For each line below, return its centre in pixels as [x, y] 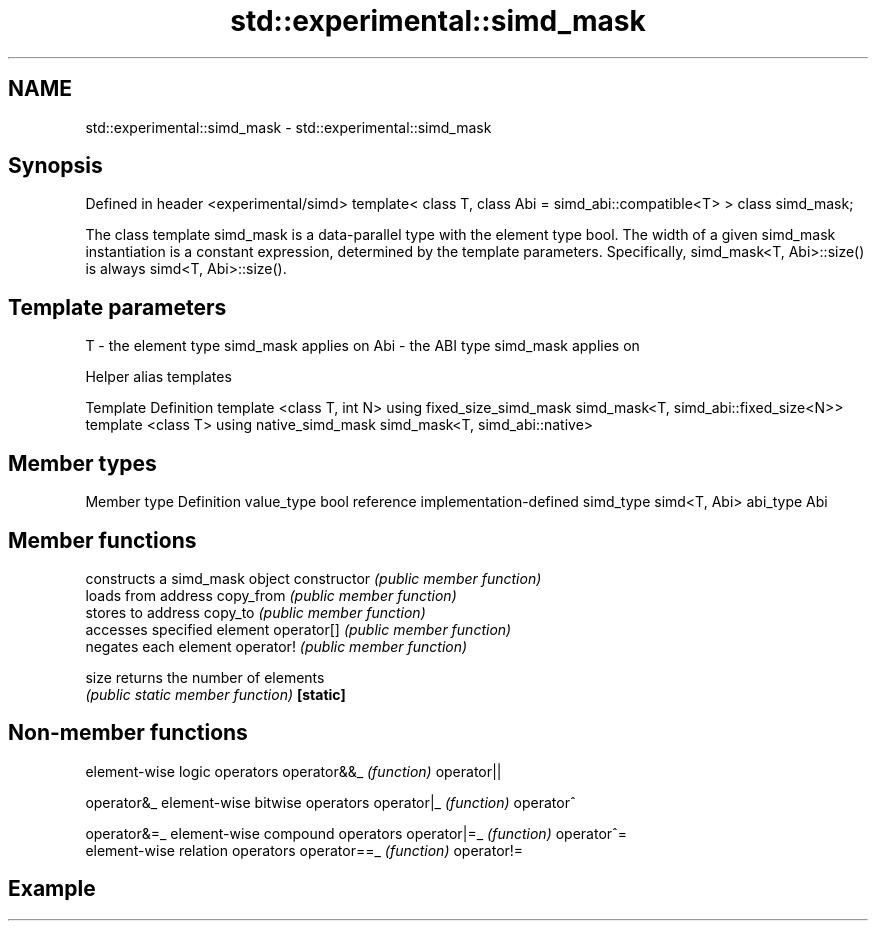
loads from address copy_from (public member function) [271, 595]
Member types [82, 463]
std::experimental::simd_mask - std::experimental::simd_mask [288, 127]
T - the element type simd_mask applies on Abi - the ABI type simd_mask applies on [362, 346]
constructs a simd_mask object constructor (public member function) [313, 578]
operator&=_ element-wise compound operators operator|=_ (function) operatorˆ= [356, 833]
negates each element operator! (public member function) [276, 646]
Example [52, 889]
